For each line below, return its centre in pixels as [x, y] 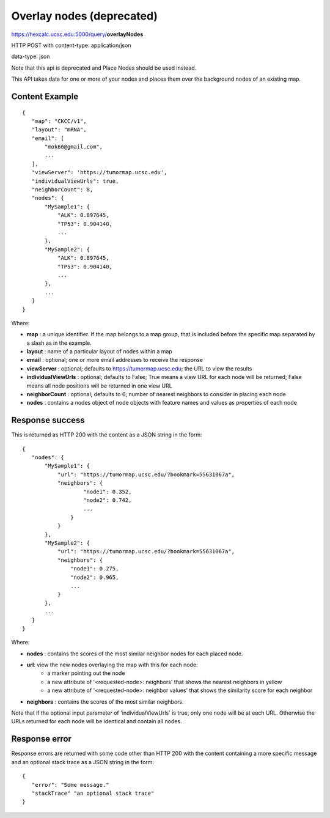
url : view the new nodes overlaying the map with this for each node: [112, 665]
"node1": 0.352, [108, 492]
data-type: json [31, 57]
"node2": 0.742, [108, 500]
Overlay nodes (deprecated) [85, 16]
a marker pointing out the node [86, 673]
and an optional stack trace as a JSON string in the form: [83, 762]
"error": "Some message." [70, 785]
